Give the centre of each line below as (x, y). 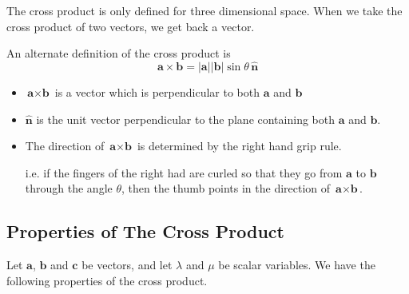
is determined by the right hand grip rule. (239, 146)
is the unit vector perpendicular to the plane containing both (185, 119)
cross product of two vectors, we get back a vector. (131, 26)
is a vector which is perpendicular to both (157, 92)
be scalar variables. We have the (297, 265)
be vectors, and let (127, 265)
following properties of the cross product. (107, 280)
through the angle (69, 188)
